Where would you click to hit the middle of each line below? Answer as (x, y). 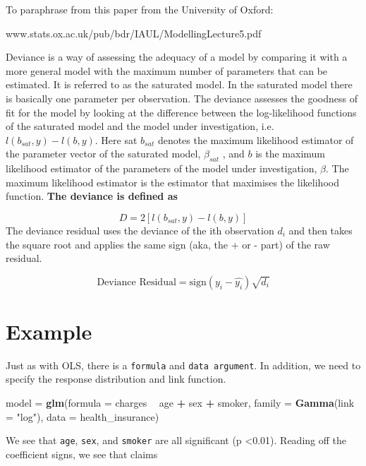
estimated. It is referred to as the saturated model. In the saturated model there (179, 84)
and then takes (321, 230)
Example (49, 331)
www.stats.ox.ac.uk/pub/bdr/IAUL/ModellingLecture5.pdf (134, 33)
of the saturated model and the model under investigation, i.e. (140, 126)
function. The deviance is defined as (92, 196)
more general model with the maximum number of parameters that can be (167, 70)
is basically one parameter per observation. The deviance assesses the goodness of (182, 98)
